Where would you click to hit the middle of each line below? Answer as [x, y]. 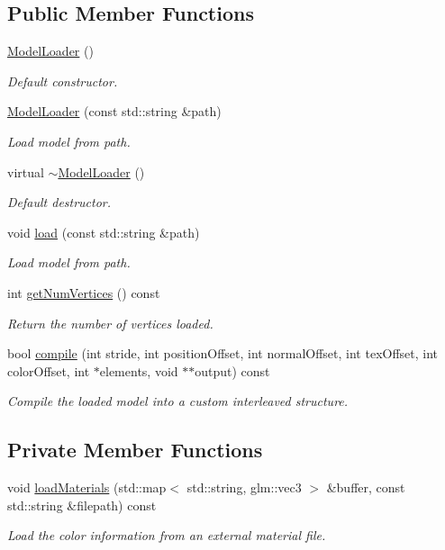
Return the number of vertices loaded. [110, 323]
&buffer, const [366, 487]
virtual [26, 171]
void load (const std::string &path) [104, 232]
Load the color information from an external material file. [167, 535]
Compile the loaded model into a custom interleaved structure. [178, 401]
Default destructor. [59, 202]
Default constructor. [63, 81]
